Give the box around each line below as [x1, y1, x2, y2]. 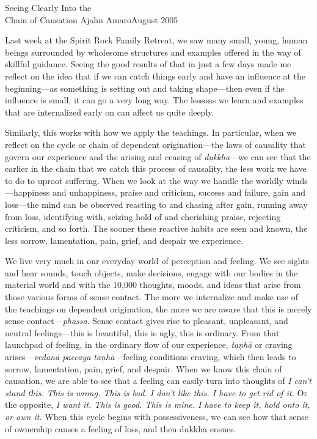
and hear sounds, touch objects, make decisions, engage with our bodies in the [5, 266, 298, 279]
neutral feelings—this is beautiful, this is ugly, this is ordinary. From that [5, 326, 280, 339]
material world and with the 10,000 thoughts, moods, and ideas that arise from [5, 278, 301, 291]
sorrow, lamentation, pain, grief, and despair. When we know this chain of [5, 362, 282, 375]
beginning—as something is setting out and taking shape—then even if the [5, 81, 285, 94]
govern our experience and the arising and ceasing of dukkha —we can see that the [5, 150, 311, 163]
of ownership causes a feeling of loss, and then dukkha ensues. [5, 422, 236, 435]
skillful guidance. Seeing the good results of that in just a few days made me [5, 57, 291, 70]
